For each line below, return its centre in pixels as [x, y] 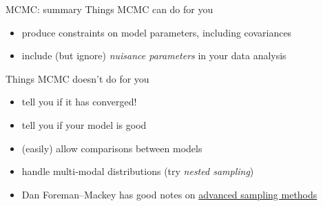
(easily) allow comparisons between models [112, 148]
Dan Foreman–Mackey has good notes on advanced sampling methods [169, 194]
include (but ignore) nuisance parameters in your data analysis [154, 55]
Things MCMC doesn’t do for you [77, 78]
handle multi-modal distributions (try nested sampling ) [138, 171]
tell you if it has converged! [79, 102]
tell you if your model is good [84, 124]
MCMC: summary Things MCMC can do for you [110, 9]
